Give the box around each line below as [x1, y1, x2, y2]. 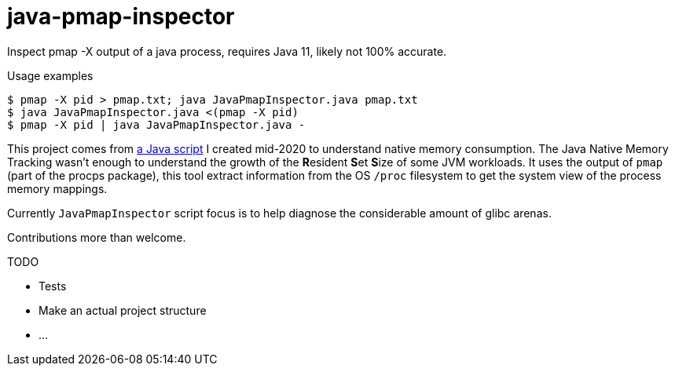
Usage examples [7, 68, 94, 82]
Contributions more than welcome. [7, 230, 186, 244]
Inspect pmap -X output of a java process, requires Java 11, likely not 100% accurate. [7, 44, 447, 58]
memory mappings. [7, 181, 108, 195]
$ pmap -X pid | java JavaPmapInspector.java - [7, 118, 306, 131]
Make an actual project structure [39, 303, 207, 317]
